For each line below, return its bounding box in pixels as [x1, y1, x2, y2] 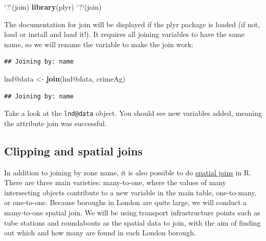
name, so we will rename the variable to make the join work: [4, 38, 193, 49]
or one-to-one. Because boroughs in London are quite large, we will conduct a [4, 197, 247, 208]
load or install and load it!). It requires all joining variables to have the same [4, 29, 245, 39]
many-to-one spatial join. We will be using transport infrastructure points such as [4, 207, 260, 217]
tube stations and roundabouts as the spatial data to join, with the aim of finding [4, 217, 261, 228]
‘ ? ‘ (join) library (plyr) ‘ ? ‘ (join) [4, 2, 102, 12]
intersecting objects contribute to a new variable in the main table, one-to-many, [4, 187, 257, 197]
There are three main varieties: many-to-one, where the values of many [4, 177, 226, 188]
